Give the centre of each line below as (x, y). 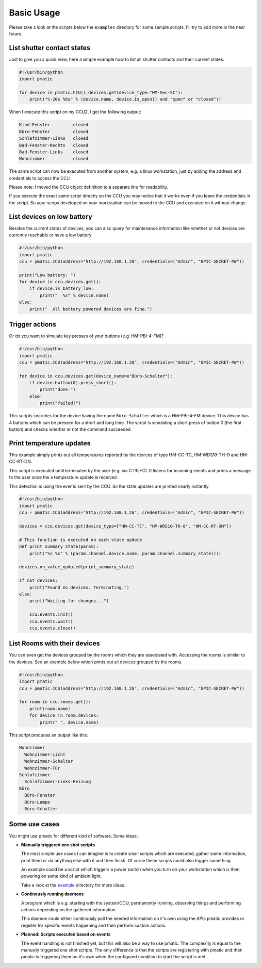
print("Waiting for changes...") (69, 601)
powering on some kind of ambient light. (61, 876)
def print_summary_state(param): (59, 547)
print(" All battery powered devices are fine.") (91, 309)
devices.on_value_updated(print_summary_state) (77, 567)
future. (16, 33)
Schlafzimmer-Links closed (54, 139)
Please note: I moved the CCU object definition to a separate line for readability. (89, 187)
